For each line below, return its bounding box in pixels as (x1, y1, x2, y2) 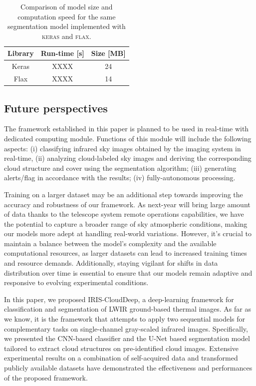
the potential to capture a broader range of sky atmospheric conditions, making (4, 218, 248, 229)
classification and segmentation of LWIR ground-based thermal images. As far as (4, 304, 251, 314)
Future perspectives (4, 100, 108, 115)
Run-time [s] (40, 48, 84, 58)
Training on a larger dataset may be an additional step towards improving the (4, 189, 243, 199)
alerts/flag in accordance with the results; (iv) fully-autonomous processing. (4, 172, 236, 183)
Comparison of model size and (20, 1, 113, 11)
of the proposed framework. (4, 372, 88, 383)
